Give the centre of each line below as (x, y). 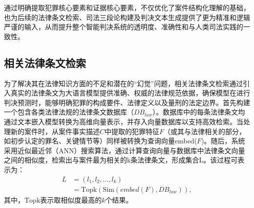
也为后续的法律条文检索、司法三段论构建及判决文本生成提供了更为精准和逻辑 (127, 17)
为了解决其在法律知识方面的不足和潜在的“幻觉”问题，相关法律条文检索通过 (124, 83)
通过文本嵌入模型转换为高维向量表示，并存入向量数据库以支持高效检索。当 (124, 121)
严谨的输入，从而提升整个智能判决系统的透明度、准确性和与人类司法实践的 (124, 27)
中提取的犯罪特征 (132, 131)
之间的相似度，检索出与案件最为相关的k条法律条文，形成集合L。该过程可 (121, 160)
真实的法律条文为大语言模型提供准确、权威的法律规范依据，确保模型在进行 (130, 93)
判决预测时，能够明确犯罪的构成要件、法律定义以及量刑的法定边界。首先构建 (127, 102)
